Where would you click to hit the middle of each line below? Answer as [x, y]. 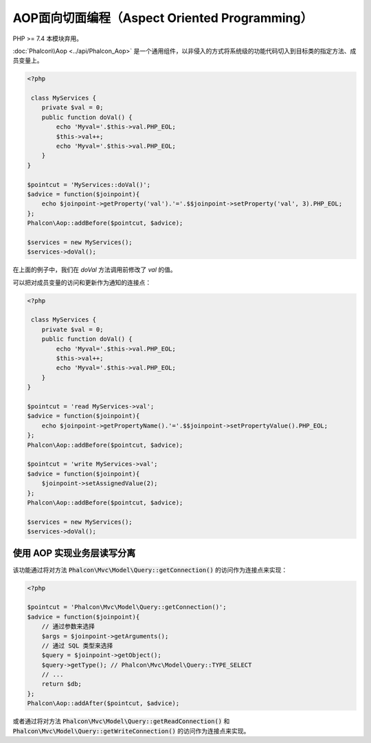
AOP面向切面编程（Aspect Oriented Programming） [162, 18]
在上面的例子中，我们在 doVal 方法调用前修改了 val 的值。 [94, 270]
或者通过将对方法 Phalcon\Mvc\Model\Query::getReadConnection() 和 [121, 721]
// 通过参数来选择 [68, 626]
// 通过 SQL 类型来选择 [77, 645]
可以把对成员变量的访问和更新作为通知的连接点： [82, 282]
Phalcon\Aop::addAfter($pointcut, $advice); [103, 703]
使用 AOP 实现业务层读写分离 [74, 553]
